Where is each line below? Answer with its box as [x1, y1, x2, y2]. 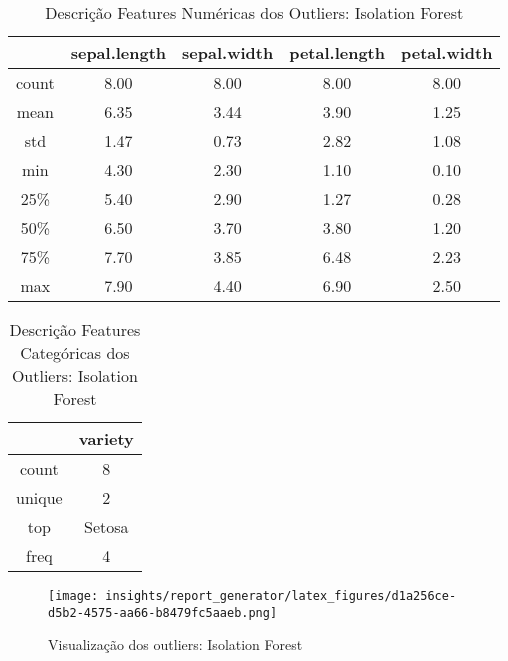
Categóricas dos [20, 341, 130, 364]
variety [78, 427, 134, 450]
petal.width [401, 41, 493, 64]
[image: [48, 589, 99, 603]
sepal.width [182, 41, 274, 64]
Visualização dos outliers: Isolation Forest [48, 634, 303, 655]
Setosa [83, 515, 129, 538]
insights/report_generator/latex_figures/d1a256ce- [105, 589, 457, 603]
